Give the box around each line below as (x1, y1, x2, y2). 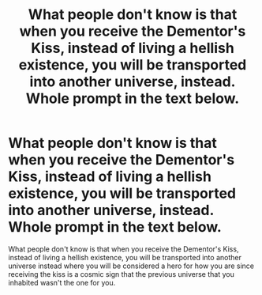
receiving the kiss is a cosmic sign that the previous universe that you (8, 269, 234, 278)
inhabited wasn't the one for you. (8, 278, 116, 287)
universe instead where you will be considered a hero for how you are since (8, 261, 255, 270)
